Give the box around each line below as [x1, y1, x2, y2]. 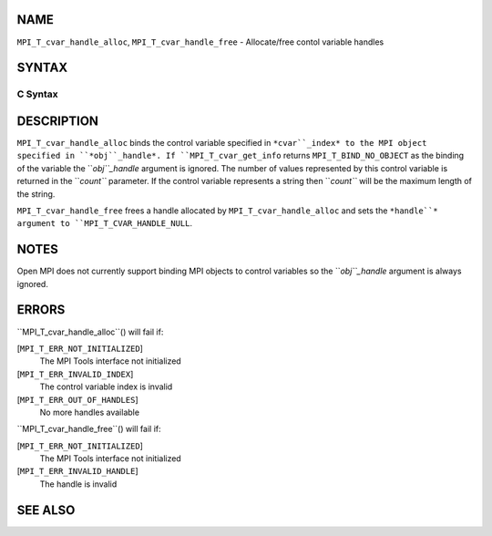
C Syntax [16, 88, 58, 100]
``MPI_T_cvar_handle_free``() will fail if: [16, 424, 161, 435]
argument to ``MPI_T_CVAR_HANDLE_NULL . [16, 218, 193, 229]
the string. [16, 188, 56, 200]
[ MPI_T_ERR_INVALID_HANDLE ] [16, 466, 138, 477]
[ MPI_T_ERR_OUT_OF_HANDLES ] [16, 394, 138, 405]
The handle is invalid [39, 479, 118, 490]
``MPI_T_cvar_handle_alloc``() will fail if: [16, 326, 164, 337]
